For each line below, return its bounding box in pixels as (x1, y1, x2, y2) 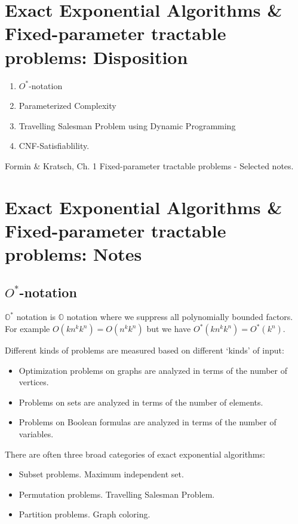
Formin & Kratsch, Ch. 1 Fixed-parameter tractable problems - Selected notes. (5, 159, 294, 172)
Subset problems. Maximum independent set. (19, 468, 184, 480)
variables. (19, 427, 54, 440)
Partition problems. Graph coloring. (19, 508, 150, 520)
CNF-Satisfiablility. (19, 139, 90, 152)
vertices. (19, 376, 49, 388)
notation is (16, 310, 56, 323)
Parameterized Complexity (19, 99, 116, 112)
